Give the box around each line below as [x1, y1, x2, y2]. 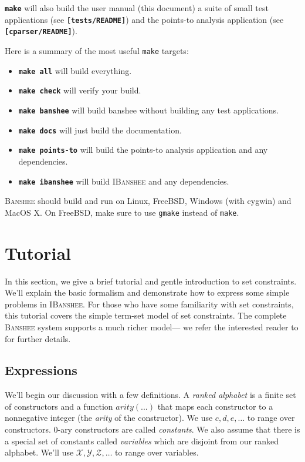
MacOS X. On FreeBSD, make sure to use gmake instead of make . [5, 206, 239, 218]
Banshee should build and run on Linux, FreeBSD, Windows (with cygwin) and [5, 195, 292, 207]
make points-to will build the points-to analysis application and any [18, 143, 268, 156]
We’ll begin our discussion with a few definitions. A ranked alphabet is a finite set [5, 389, 296, 401]
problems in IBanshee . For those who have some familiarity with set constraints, [5, 297, 294, 310]
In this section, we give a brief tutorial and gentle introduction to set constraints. [5, 274, 297, 287]
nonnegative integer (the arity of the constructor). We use [5, 411, 213, 424]
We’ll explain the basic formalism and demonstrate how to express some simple [5, 286, 290, 299]
